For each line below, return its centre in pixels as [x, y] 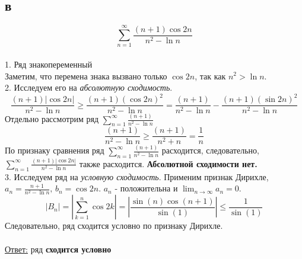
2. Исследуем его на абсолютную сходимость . [89, 87]
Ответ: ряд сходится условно [58, 249]
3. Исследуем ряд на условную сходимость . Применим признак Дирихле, [137, 176]
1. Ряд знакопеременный [49, 64]
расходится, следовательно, [210, 150]
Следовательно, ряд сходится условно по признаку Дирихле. [114, 226]
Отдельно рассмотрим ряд [52, 119]
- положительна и [146, 188]
